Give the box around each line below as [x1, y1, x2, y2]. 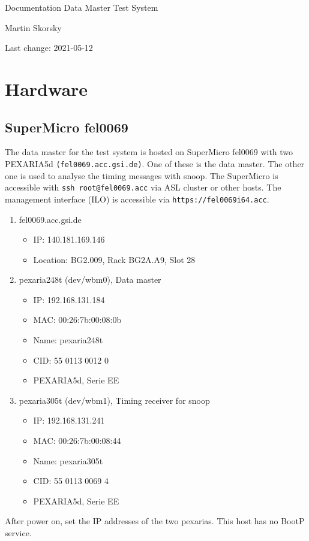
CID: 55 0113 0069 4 [33, 474, 109, 487]
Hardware [5, 76, 88, 101]
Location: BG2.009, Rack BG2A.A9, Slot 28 [33, 253, 196, 265]
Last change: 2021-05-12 [5, 41, 93, 54]
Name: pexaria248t [33, 334, 103, 346]
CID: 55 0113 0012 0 [33, 353, 109, 366]
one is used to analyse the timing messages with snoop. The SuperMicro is [5, 169, 278, 182]
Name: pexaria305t [33, 454, 103, 467]
